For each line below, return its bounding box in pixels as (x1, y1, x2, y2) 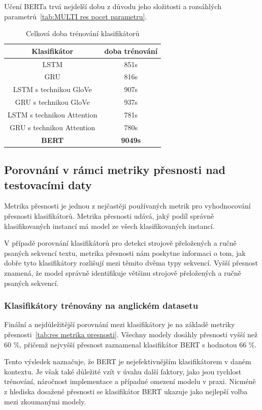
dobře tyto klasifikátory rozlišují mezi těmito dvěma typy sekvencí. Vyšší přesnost (4, 257, 258, 268)
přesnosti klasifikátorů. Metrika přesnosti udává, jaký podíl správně (4, 210, 214, 221)
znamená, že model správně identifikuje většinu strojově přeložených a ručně (4, 267, 241, 278)
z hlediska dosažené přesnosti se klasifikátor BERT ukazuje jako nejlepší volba (4, 386, 248, 396)
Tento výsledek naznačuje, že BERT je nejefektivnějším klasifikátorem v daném (4, 356, 251, 367)
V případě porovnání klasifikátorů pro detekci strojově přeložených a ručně (4, 238, 237, 248)
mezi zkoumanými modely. (4, 396, 86, 406)
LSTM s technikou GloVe (13, 84, 92, 95)
